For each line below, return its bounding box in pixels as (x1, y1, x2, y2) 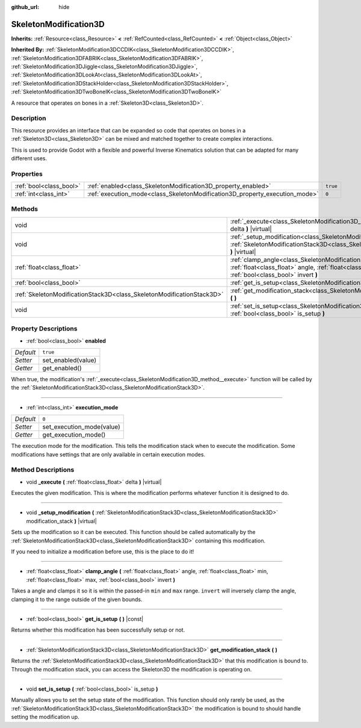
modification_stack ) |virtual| (26, 517, 97, 524)
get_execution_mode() (42, 431, 106, 439)
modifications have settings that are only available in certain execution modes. (11, 450, 206, 458)
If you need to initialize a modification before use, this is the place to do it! (11, 548, 194, 555)
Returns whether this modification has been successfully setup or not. (11, 626, 185, 633)
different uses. (11, 154, 48, 162)
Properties (11, 169, 43, 178)
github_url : (11, 4, 39, 10)
